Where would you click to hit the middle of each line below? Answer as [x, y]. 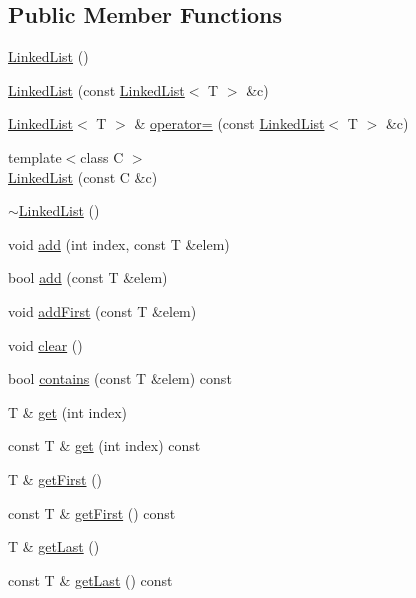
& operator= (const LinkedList [229, 123]
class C [102, 156]
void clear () [45, 344]
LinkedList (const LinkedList [96, 89]
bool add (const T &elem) [88, 277]
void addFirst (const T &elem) [102, 310]
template [35, 156]
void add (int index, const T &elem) [119, 243]
